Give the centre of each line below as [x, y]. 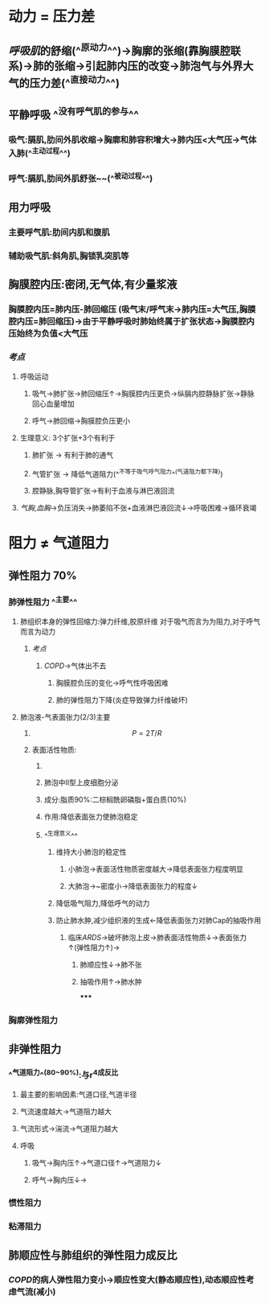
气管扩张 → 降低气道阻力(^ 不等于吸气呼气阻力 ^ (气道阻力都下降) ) [127, 473]
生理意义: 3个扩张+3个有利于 [67, 437]
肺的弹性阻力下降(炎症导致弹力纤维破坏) [122, 699]
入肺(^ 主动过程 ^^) [39, 153]
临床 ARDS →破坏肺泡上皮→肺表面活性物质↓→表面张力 [157, 938]
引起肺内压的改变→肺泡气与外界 [164, 66]
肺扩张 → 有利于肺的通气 [73, 455]
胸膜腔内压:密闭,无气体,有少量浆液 [93, 285]
